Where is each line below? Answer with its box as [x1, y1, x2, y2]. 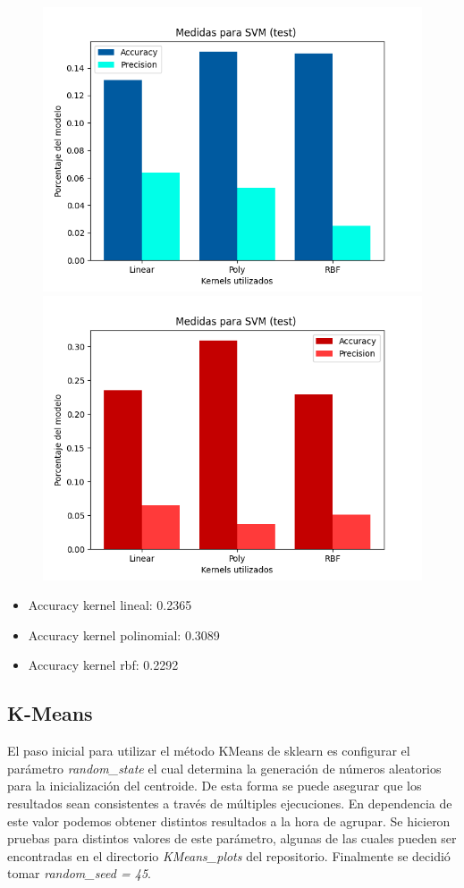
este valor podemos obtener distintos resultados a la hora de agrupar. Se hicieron [7, 811, 451, 830]
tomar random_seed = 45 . [7, 864, 151, 883]
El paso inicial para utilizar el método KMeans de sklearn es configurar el [7, 741, 410, 760]
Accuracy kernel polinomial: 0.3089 [28, 625, 220, 644]
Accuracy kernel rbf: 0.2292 [28, 655, 179, 674]
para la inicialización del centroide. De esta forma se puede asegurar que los [7, 776, 422, 795]
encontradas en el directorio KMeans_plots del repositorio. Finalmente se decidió [7, 846, 451, 865]
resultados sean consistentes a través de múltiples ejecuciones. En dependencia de [7, 793, 452, 812]
